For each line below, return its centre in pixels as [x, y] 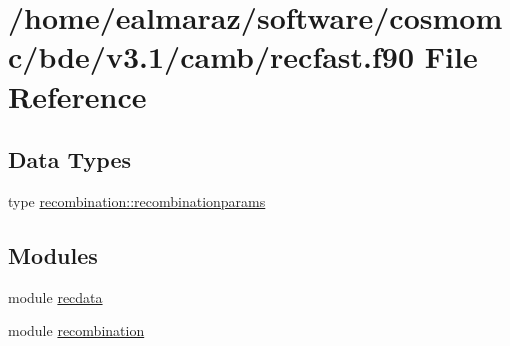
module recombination [76, 330]
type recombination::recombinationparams [137, 200]
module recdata [55, 296]
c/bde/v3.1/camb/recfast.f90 [211, 56]
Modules [53, 254]
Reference [77, 95]
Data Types [69, 159]
